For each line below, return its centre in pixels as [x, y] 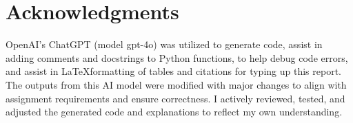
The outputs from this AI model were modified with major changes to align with [176, 84]
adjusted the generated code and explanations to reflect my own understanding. [174, 112]
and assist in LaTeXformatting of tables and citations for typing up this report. [173, 71]
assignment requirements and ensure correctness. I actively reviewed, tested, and [175, 98]
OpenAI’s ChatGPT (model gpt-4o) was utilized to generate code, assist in [164, 44]
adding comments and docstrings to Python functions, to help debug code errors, [177, 57]
